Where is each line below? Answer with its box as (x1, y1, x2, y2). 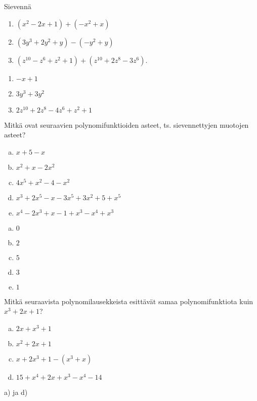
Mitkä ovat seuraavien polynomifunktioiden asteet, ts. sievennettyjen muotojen (4, 119, 249, 130)
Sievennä (4, 1, 31, 11)
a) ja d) (4, 386, 28, 397)
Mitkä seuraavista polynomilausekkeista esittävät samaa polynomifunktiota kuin (4, 296, 253, 306)
